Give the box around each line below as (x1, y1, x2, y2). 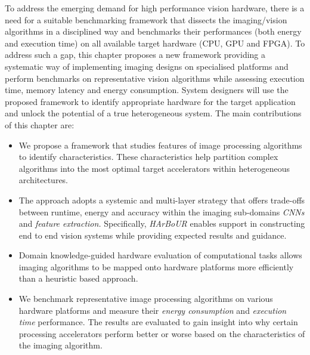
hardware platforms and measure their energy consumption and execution (18, 304, 287, 316)
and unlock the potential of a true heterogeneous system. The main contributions (5, 107, 302, 119)
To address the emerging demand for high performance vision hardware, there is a (5, 2, 305, 14)
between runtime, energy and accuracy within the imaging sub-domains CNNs (18, 205, 305, 218)
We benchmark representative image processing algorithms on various (18, 292, 273, 305)
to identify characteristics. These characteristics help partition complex (18, 150, 278, 163)
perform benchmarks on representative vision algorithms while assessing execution (5, 72, 305, 84)
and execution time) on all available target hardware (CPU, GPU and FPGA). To (5, 36, 305, 49)
